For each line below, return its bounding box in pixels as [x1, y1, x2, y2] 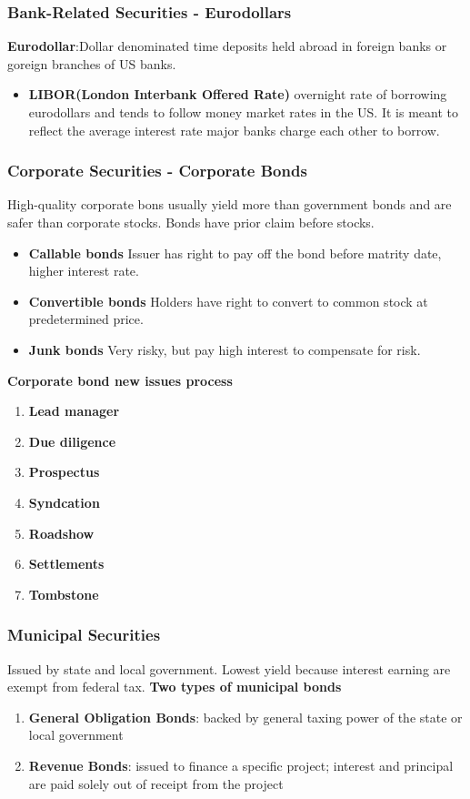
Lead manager [28, 401, 120, 420]
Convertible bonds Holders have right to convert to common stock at [28, 291, 428, 310]
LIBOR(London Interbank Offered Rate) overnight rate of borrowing [28, 85, 447, 104]
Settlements [28, 554, 105, 573]
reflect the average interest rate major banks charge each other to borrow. [28, 120, 440, 139]
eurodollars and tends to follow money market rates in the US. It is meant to [28, 103, 458, 121]
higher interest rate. [28, 261, 139, 280]
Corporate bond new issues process [7, 370, 233, 389]
